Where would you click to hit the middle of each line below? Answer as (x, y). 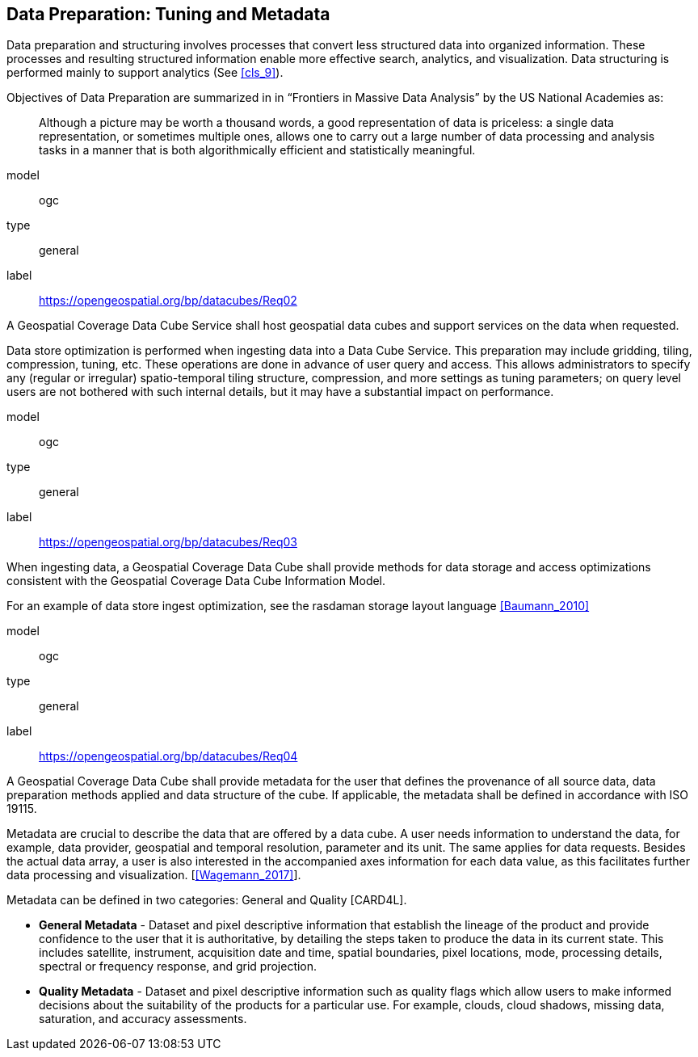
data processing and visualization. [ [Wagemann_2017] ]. (154, 875)
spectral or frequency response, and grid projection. (178, 966)
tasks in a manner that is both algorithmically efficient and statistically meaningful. (257, 150)
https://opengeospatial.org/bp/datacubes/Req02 (168, 301)
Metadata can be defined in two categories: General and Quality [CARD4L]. (207, 900)
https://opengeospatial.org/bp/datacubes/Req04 (168, 756)
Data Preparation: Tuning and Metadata (168, 14)
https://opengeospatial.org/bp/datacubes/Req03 (168, 542)
